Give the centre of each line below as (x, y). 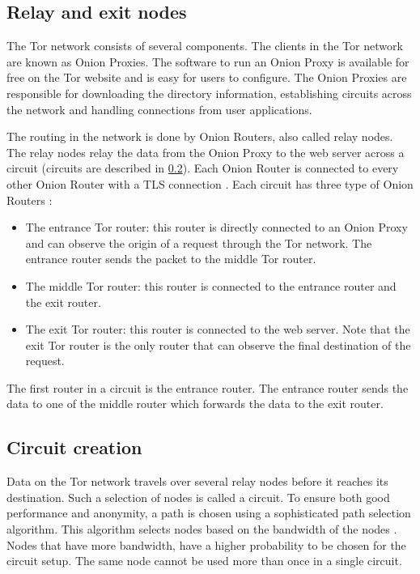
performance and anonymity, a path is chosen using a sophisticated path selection (209, 513)
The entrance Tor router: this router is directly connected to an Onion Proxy (216, 227)
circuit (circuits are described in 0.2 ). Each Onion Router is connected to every (203, 168)
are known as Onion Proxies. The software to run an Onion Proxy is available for (208, 61)
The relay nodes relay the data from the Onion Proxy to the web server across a (206, 152)
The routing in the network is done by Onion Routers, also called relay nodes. (200, 136)
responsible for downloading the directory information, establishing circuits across (209, 93)
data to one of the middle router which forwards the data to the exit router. (195, 404)
